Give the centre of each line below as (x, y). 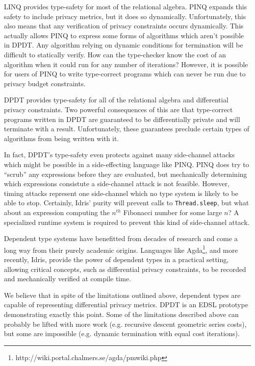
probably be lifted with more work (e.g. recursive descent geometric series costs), (125, 324)
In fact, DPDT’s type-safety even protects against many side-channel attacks (119, 155)
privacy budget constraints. (45, 83)
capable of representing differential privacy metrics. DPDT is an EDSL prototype (126, 305)
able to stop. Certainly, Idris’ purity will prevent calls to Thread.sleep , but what (127, 203)
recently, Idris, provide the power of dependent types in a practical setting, (116, 259)
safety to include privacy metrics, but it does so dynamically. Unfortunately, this (125, 16)
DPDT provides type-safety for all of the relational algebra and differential (116, 100)
